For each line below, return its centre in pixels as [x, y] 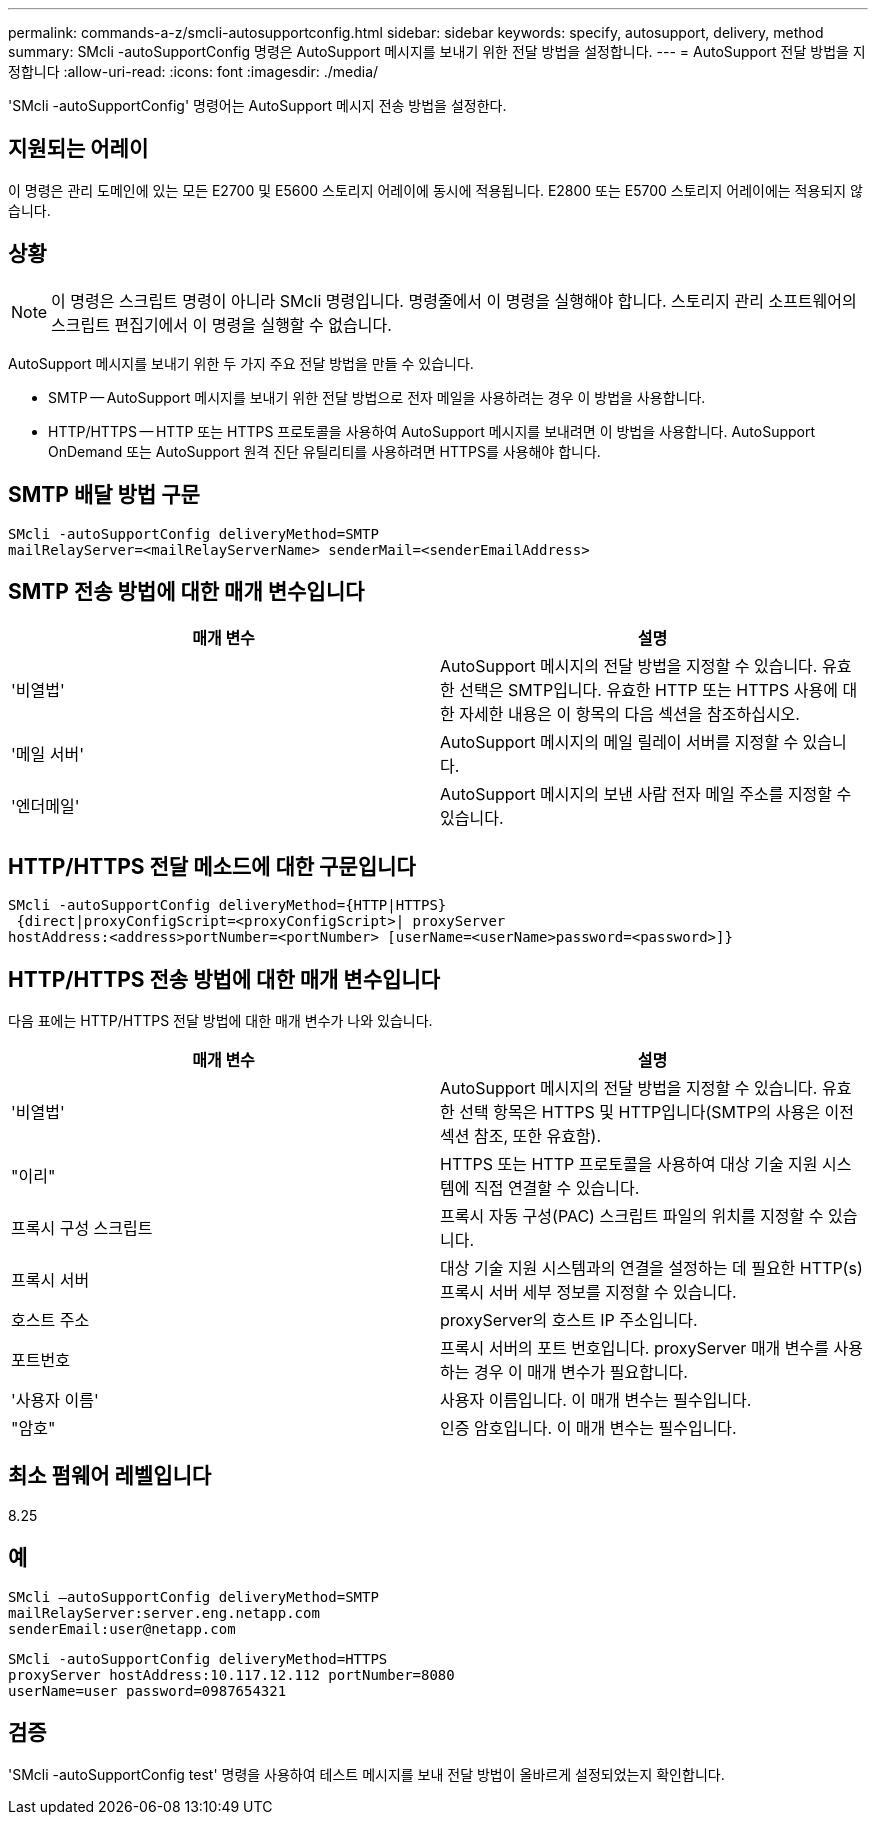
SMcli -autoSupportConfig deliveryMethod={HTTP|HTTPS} [227, 905]
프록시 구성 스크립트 [82, 1228]
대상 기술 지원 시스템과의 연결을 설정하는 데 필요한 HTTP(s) [651, 1268]
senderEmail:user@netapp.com [122, 1628]
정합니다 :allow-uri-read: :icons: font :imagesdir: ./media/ [193, 71]
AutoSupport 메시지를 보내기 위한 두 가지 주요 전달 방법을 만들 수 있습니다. [241, 363]
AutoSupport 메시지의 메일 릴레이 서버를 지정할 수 [619, 742]
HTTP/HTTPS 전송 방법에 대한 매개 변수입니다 [224, 979]
